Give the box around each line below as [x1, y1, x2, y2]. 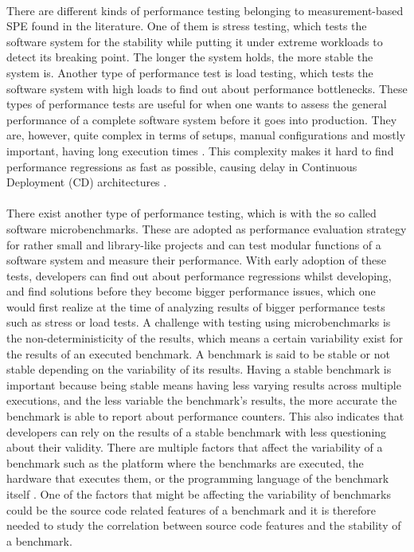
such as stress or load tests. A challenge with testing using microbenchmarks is [6, 314, 391, 331]
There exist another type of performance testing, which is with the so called [6, 205, 377, 221]
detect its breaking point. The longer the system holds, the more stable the [6, 49, 373, 65]
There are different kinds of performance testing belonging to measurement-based [6, 2, 404, 18]
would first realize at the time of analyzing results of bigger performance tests [6, 298, 385, 315]
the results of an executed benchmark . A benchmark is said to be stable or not [6, 345, 390, 362]
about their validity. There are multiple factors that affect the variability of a [6, 439, 383, 456]
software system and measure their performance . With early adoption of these [6, 252, 386, 268]
